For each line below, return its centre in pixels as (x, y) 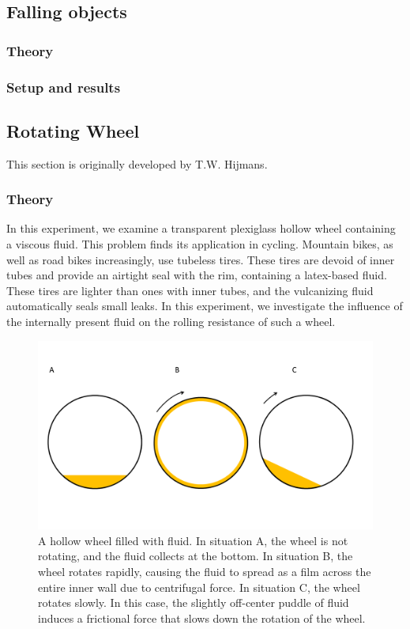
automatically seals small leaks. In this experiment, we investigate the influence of (205, 306)
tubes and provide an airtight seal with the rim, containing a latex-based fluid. (197, 275)
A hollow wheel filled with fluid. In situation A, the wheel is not (193, 540)
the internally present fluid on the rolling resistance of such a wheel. (171, 322)
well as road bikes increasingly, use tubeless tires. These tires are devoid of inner (201, 259)
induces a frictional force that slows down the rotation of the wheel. (202, 618)
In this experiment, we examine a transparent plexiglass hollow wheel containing (201, 228)
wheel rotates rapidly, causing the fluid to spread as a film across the (205, 571)
